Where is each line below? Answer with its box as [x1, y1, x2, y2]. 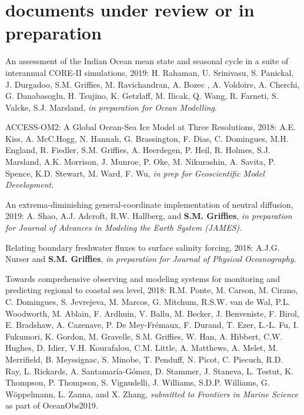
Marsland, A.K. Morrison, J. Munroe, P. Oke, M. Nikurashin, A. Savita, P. [5, 155, 276, 168]
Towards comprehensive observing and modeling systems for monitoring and [5, 272, 280, 284]
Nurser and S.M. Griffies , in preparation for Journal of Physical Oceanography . [5, 253, 296, 265]
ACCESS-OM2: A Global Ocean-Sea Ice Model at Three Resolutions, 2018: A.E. [5, 121, 296, 133]
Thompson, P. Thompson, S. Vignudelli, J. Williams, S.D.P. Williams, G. [5, 376, 270, 389]
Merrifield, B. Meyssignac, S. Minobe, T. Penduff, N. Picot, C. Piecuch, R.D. [5, 353, 283, 365]
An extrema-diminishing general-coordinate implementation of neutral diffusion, [5, 198, 293, 210]
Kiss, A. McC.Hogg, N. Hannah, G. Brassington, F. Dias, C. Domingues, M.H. [5, 132, 289, 144]
